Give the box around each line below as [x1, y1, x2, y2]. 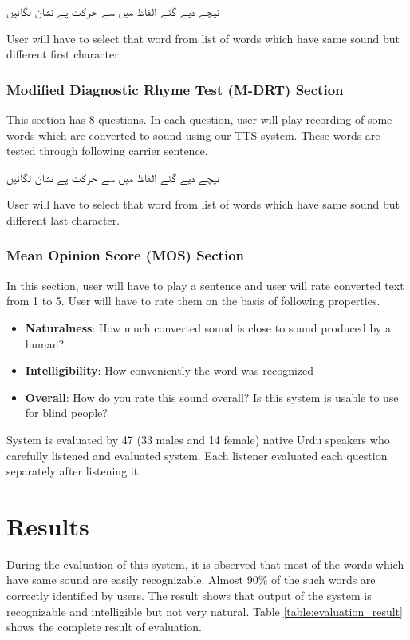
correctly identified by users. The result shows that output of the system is [6, 587, 372, 604]
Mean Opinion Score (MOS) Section [6, 245, 244, 265]
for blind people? [25, 404, 108, 421]
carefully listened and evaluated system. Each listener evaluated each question [6, 447, 388, 463]
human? [25, 335, 65, 352]
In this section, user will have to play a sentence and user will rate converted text [6, 276, 404, 293]
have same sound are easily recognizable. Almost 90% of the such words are [6, 571, 376, 588]
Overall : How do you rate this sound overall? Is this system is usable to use [25, 388, 399, 405]
